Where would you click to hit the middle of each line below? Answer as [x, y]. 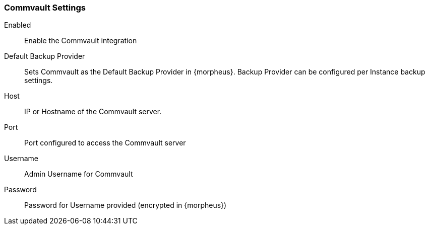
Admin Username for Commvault [79, 174]
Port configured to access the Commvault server [105, 143]
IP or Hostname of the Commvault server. [93, 112]
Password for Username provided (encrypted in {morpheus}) [126, 205]
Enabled [18, 25]
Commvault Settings [45, 8]
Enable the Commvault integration [81, 41]
